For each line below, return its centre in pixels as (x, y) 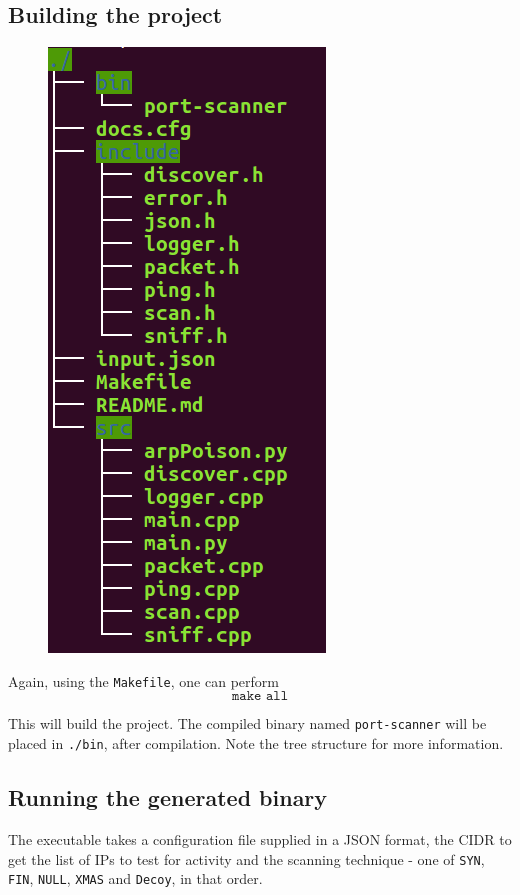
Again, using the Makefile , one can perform (143, 680)
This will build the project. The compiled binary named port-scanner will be (247, 723)
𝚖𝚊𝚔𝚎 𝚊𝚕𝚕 (260, 696)
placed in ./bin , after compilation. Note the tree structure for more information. (256, 743)
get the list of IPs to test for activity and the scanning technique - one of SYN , (246, 858)
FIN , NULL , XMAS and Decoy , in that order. (135, 878)
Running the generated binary (168, 797)
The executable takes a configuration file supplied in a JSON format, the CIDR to (260, 838)
